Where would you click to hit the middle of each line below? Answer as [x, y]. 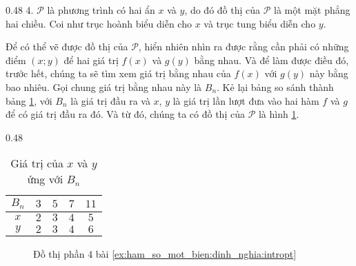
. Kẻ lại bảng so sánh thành [275, 86]
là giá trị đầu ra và [110, 100]
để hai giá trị [91, 60]
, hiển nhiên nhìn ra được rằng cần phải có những [244, 47]
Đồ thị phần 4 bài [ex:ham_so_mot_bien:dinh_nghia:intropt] [165, 254]
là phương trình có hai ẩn [101, 10]
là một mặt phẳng [312, 10]
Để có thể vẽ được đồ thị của [67, 47]
